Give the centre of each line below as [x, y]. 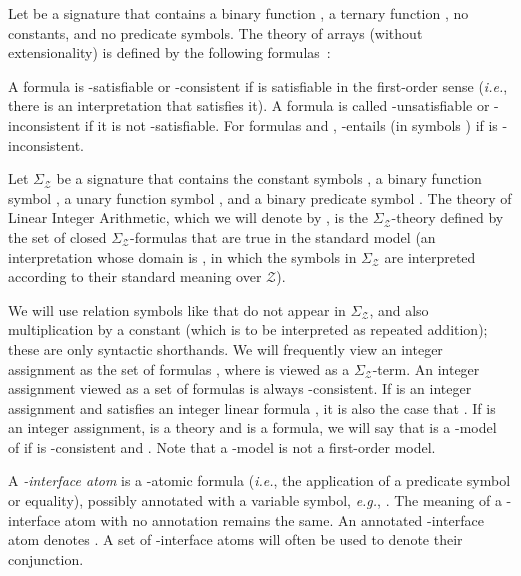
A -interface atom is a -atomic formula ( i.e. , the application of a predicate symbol [259, 480]
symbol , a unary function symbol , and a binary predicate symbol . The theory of [260, 197]
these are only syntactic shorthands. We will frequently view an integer [225, 348]
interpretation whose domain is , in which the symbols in [182, 256]
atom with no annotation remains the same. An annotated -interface [274, 519]
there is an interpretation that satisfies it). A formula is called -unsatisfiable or [249, 105]
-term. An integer [426, 368]
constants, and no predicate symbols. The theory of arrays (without [215, 32]
